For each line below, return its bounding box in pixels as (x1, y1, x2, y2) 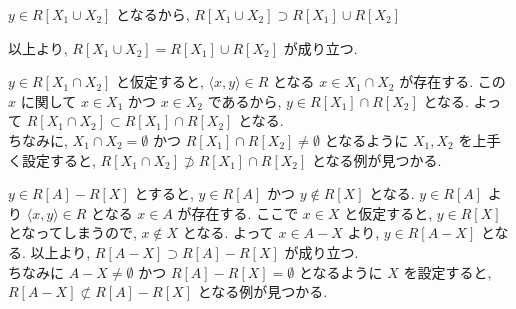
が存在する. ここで (177, 202, 299, 223)
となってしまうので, (8, 222, 137, 243)
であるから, (207, 90, 282, 111)
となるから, (116, 4, 190, 24)
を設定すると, (403, 261, 492, 282)
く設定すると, (8, 149, 96, 170)
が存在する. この (399, 71, 506, 92)
